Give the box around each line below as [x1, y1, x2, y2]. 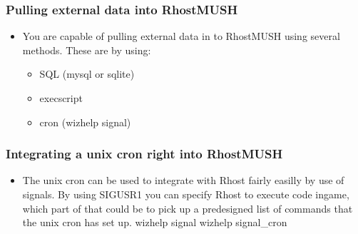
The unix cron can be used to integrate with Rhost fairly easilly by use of [22, 173, 344, 188]
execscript [39, 91, 83, 105]
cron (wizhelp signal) [39, 114, 131, 129]
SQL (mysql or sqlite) [39, 66, 135, 81]
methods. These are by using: [22, 42, 151, 57]
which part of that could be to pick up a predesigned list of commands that [22, 200, 353, 215]
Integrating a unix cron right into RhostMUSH [6, 145, 283, 163]
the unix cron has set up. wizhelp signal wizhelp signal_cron [22, 215, 287, 230]
